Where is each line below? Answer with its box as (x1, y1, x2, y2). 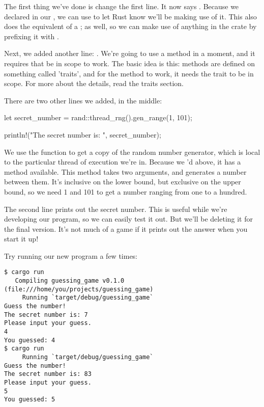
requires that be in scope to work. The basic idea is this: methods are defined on (4, 58, 255, 68)
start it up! (4, 233, 39, 244)
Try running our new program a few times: (4, 250, 138, 261)
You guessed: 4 (4, 336, 55, 344)
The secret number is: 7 (4, 311, 88, 318)
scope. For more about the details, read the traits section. (4, 78, 184, 89)
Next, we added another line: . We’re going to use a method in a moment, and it (4, 48, 255, 59)
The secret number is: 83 (4, 370, 92, 378)
